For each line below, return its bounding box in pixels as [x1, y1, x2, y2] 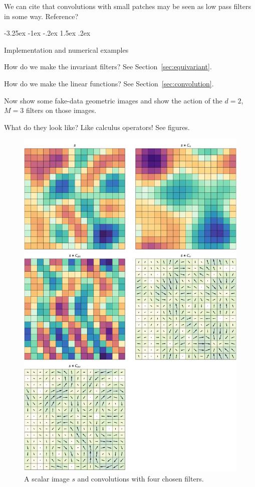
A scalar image [24, 473, 70, 483]
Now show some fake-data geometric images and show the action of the [4, 95, 222, 105]
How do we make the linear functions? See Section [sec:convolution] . [4, 78, 214, 88]
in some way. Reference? [4, 11, 79, 21]
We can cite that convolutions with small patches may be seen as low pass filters [4, 1, 251, 11]
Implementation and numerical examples [4, 44, 129, 55]
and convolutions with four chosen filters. [77, 473, 204, 483]
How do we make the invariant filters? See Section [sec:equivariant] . [4, 61, 212, 72]
